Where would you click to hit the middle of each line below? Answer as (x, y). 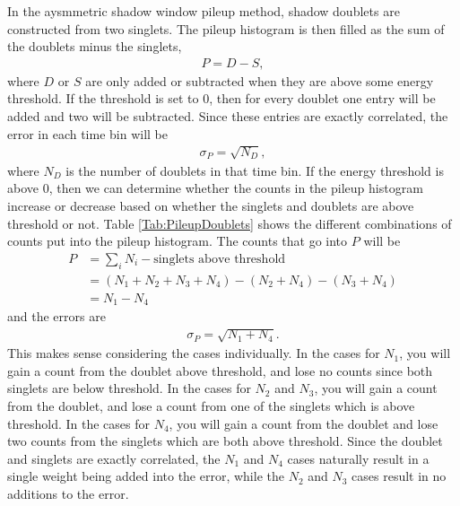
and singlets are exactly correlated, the (114, 458)
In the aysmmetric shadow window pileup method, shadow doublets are (204, 11)
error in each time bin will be (88, 133)
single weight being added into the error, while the (146, 476)
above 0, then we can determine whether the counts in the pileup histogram (215, 188)
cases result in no (399, 476)
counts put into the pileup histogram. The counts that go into (178, 241)
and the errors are (56, 316)
